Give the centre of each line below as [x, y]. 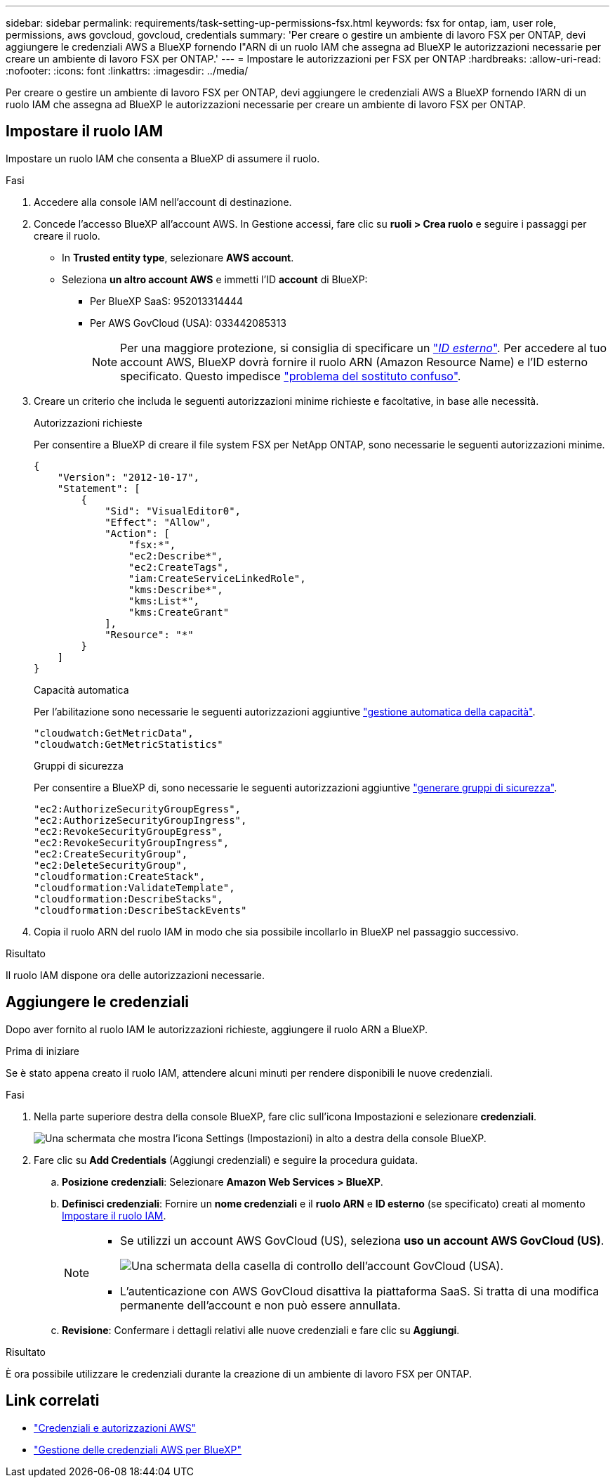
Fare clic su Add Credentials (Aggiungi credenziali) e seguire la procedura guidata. [226, 1160]
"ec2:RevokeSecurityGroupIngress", [132, 842]
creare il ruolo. [67, 235]
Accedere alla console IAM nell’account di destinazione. [163, 202]
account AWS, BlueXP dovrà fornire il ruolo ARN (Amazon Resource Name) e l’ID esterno [354, 362]
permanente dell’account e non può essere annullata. [260, 1305]
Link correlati [53, 1401]
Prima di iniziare [42, 1051]
